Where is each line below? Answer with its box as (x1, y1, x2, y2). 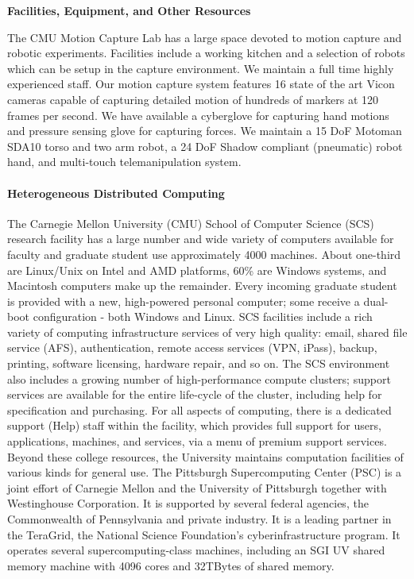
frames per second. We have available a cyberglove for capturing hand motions (7, 106, 389, 123)
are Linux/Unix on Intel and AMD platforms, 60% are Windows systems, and (7, 261, 387, 278)
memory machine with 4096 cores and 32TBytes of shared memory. (7, 557, 335, 573)
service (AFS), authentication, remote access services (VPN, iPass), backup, (7, 339, 377, 356)
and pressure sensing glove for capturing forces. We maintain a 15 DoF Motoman (7, 122, 402, 139)
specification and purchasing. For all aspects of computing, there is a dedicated (7, 401, 392, 418)
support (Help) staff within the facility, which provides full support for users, (7, 417, 381, 434)
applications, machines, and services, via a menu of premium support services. (7, 433, 387, 450)
